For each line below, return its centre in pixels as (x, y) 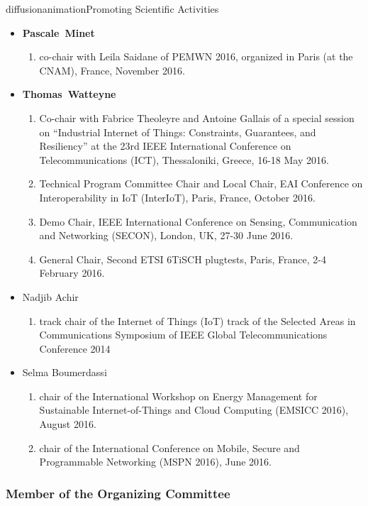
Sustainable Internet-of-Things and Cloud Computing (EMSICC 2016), (194, 410)
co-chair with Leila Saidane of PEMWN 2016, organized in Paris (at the (196, 56)
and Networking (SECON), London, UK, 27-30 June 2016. (166, 235)
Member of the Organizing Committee (118, 493)
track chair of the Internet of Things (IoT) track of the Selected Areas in (197, 320)
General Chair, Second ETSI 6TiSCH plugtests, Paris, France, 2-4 (183, 259)
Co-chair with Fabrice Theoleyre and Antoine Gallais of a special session (197, 117)
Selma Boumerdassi (65, 372)
